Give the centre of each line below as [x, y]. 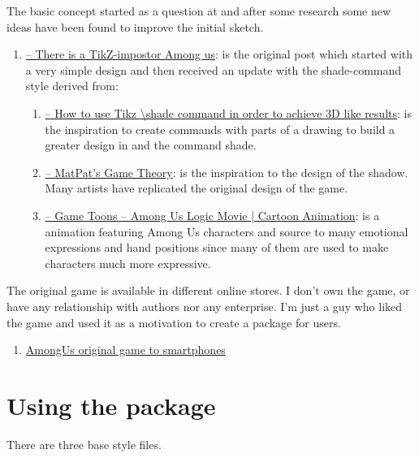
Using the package [111, 405]
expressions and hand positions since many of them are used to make [217, 247]
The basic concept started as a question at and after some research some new [199, 11]
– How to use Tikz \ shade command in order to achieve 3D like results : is [228, 112]
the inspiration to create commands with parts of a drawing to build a [220, 129]
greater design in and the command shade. [151, 145]
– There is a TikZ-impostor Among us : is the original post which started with [219, 54]
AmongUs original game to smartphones [125, 350]
